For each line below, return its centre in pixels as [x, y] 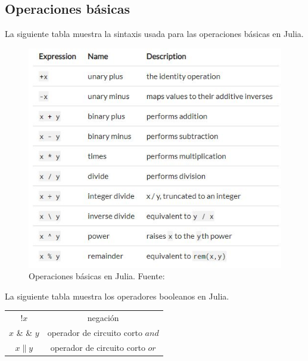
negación [103, 318]
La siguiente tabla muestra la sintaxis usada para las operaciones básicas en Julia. [154, 34]
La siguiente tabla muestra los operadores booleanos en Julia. [117, 296]
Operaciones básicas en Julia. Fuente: [97, 276]
